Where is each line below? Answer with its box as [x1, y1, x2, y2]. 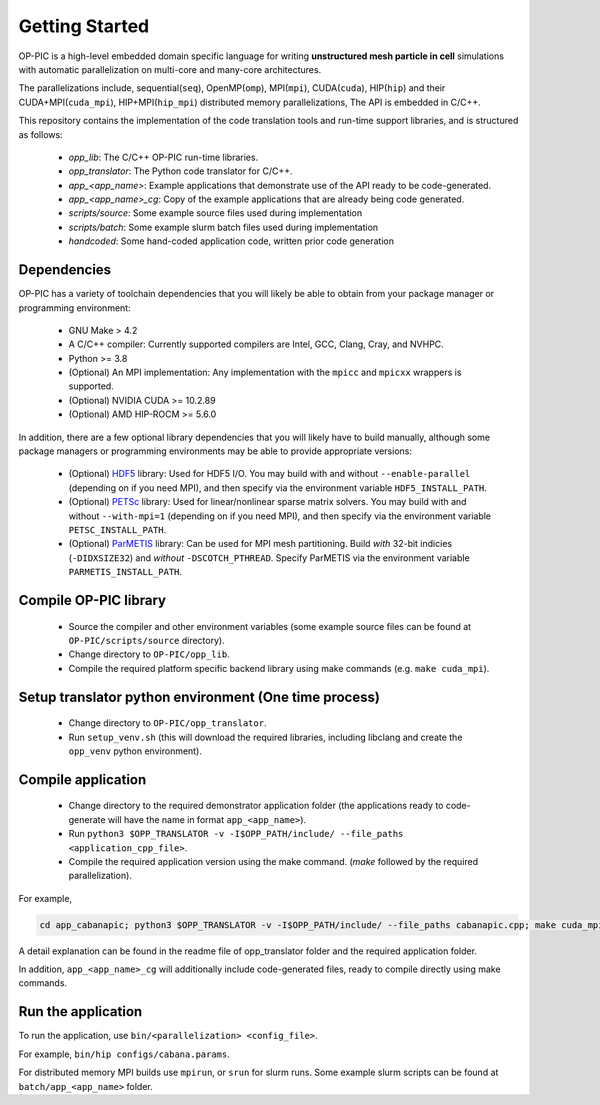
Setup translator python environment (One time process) [18, 688, 380, 705]
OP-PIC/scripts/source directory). [68, 634, 225, 646]
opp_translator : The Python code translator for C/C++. [68, 165, 293, 177]
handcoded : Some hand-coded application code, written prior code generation [68, 235, 395, 247]
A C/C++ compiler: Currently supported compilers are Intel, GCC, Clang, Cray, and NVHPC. [68, 338, 444, 350]
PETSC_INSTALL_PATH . [68, 524, 167, 535]
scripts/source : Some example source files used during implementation [68, 207, 363, 219]
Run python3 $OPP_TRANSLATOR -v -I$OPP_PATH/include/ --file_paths [68, 828, 404, 840]
